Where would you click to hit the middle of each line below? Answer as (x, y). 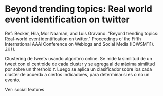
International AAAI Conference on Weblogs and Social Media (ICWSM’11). (80, 44)
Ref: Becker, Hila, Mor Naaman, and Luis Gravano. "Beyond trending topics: (82, 33)
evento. (13, 80)
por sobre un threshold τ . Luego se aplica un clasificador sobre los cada (79, 69)
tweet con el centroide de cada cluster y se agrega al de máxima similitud (80, 64)
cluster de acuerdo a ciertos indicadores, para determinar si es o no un (77, 74)
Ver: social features (25, 89)
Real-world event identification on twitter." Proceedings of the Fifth (73, 39)
